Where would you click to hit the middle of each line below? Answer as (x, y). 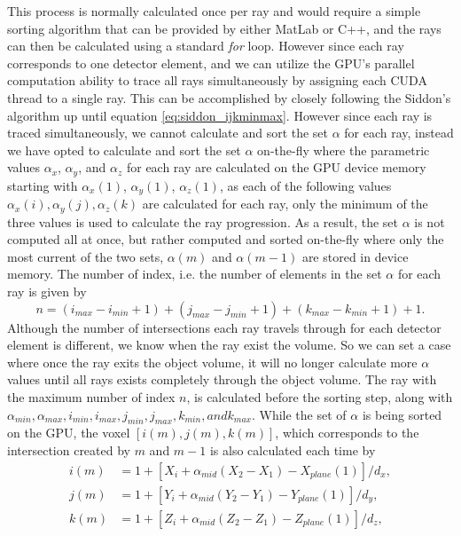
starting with (43, 185)
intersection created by (69, 450)
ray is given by (47, 292)
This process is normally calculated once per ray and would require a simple (214, 11)
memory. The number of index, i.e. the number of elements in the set (195, 274)
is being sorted (402, 414)
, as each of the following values (305, 185)
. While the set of (299, 414)
